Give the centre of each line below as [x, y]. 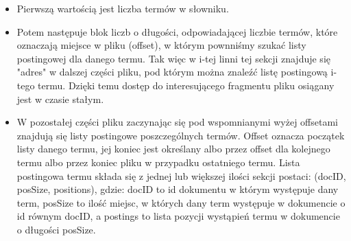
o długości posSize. [56, 229]
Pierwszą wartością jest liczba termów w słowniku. [123, 8]
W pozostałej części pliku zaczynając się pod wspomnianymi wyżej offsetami [177, 122]
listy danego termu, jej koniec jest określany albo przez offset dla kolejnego [173, 149]
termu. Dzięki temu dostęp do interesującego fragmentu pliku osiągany [186, 85]
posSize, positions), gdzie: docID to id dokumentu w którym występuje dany [178, 189]
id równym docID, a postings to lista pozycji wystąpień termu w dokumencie [178, 216]
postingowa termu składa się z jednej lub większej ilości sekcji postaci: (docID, [181, 175]
